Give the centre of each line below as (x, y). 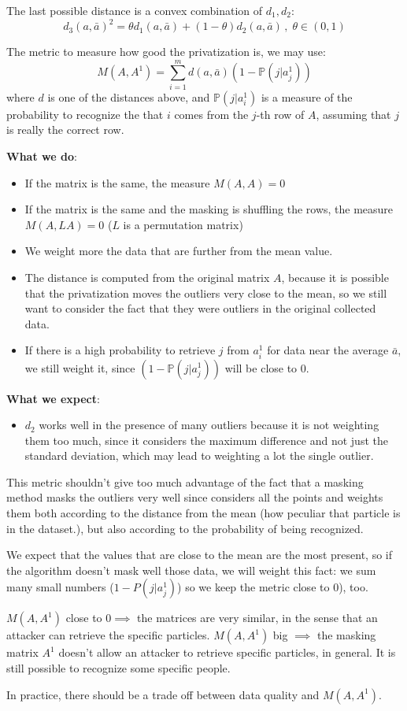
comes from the (211, 114)
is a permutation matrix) (183, 224)
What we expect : (53, 398)
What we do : (42, 156)
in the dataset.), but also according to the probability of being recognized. (185, 528)
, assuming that (353, 114)
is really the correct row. (65, 130)
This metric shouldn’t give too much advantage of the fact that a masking (185, 481)
